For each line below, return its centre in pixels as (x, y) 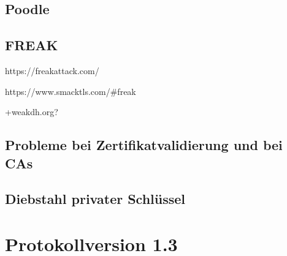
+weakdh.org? (32, 112)
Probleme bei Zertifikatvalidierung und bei (144, 145)
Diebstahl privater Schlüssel (95, 199)
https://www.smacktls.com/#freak (71, 91)
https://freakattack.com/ (52, 70)
